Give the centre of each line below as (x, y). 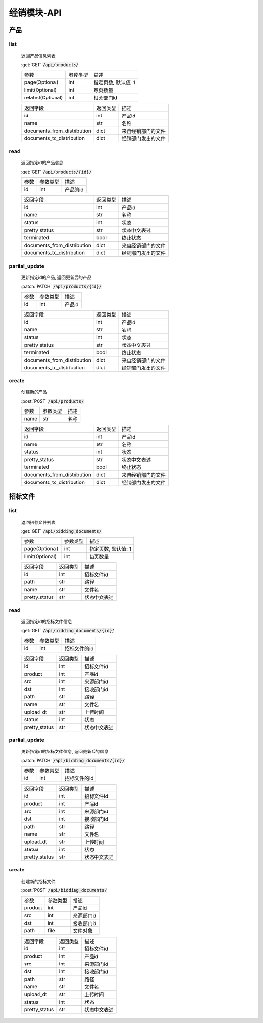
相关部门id (105, 97)
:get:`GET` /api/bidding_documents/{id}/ (68, 631)
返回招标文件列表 (38, 522)
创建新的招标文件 (38, 881)
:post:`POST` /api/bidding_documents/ (64, 890)
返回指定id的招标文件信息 (47, 621)
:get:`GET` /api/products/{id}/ (56, 172)
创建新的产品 (34, 392)
